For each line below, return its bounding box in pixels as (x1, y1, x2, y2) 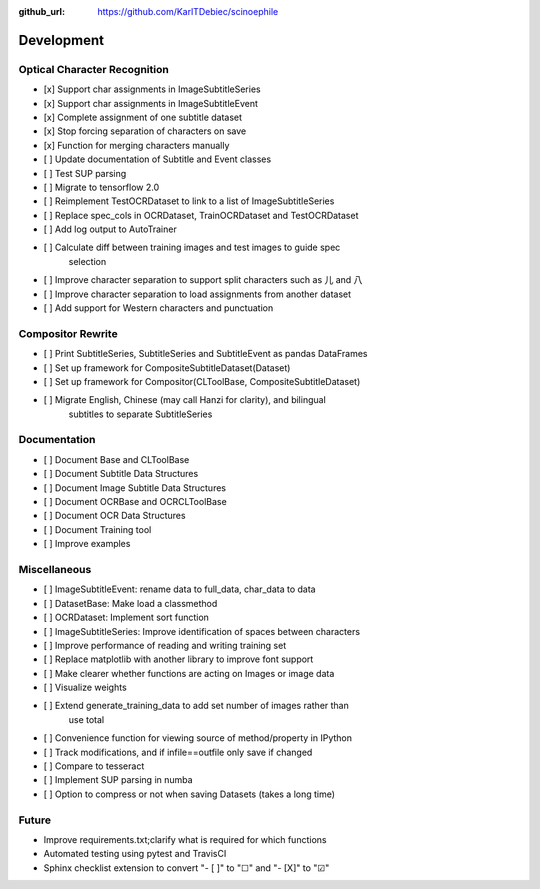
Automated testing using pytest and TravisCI (43, 848, 227, 860)
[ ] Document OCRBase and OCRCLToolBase (43, 496, 227, 508)
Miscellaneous (18, 562, 92, 576)
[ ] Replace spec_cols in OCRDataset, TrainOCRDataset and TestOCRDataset (43, 209, 359, 221)
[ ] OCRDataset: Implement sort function (43, 611, 210, 624)
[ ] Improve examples (43, 538, 131, 550)
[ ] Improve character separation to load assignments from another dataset (43, 288, 352, 300)
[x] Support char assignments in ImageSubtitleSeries (43, 83, 261, 95)
